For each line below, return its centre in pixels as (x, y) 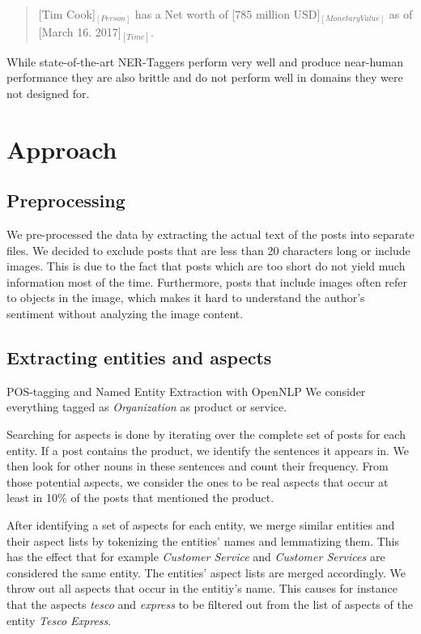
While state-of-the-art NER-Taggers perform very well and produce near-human (205, 61)
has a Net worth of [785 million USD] (228, 14)
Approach (62, 149)
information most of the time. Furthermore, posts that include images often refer (207, 281)
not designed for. (48, 93)
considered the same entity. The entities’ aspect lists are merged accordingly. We (206, 572)
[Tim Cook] (67, 14)
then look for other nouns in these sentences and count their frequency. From (198, 466)
